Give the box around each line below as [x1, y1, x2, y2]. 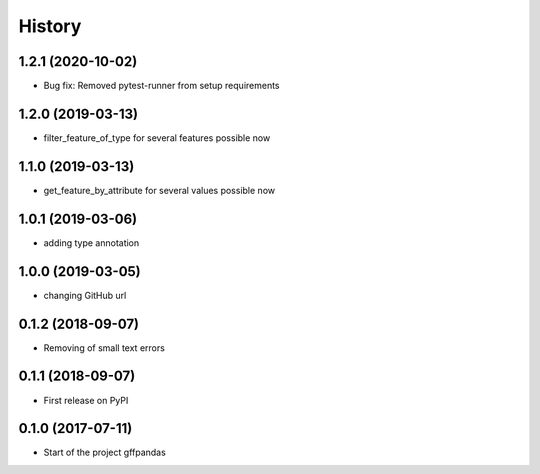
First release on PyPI [43, 394, 129, 406]
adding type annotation [43, 236, 140, 249]
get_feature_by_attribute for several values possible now [43, 184, 275, 196]
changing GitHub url [43, 289, 127, 301]
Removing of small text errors [43, 341, 165, 354]
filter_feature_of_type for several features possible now [43, 131, 271, 144]
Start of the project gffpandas [43, 446, 167, 459]
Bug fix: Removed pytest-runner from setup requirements [43, 80, 280, 92]
